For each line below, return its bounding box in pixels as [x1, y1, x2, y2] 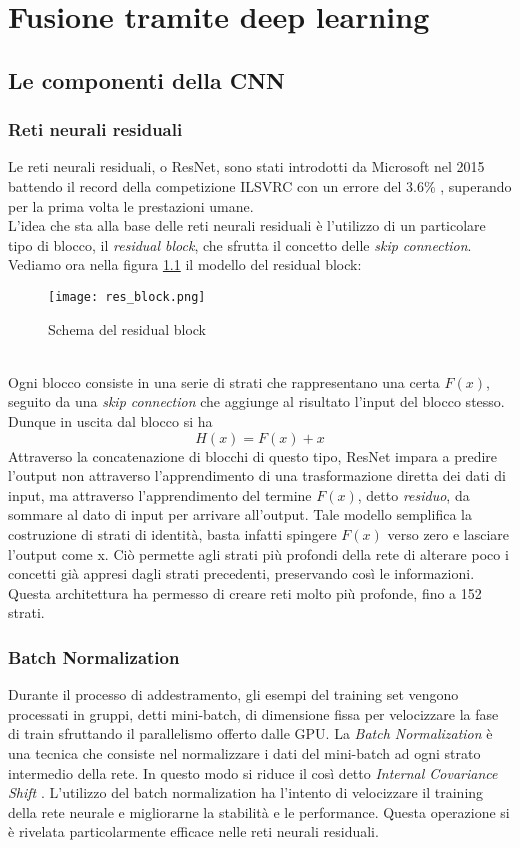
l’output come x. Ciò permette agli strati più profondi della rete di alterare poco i [8, 543, 509, 564]
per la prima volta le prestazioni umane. [8, 195, 254, 216]
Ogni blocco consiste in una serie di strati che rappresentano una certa [8, 371, 440, 392]
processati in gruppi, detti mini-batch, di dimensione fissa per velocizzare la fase [8, 703, 499, 724]
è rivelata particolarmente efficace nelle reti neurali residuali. [8, 821, 379, 842]
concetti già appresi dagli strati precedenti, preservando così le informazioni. [8, 563, 475, 584]
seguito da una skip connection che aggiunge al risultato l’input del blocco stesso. [8, 391, 505, 412]
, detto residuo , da [357, 484, 470, 505]
